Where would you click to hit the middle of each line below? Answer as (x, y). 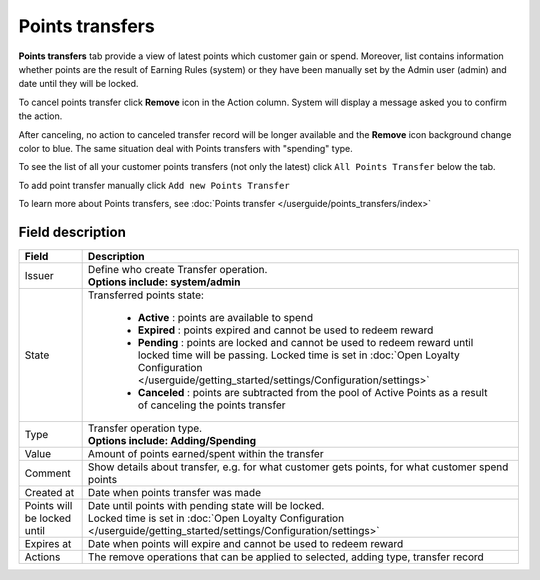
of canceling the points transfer (211, 405)
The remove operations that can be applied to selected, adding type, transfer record (285, 557)
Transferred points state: (146, 295)
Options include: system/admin (164, 282)
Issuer (39, 275)
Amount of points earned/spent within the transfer (205, 453)
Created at (49, 492)
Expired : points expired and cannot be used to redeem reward (285, 330)
